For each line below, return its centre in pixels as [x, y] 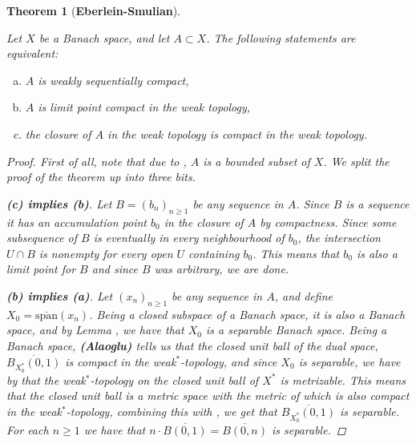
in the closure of [204, 222]
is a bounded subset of [256, 161]
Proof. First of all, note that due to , [97, 161]
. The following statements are [281, 37]
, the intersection [339, 238]
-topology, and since [229, 361]
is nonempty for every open [106, 253]
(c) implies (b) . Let [59, 203]
